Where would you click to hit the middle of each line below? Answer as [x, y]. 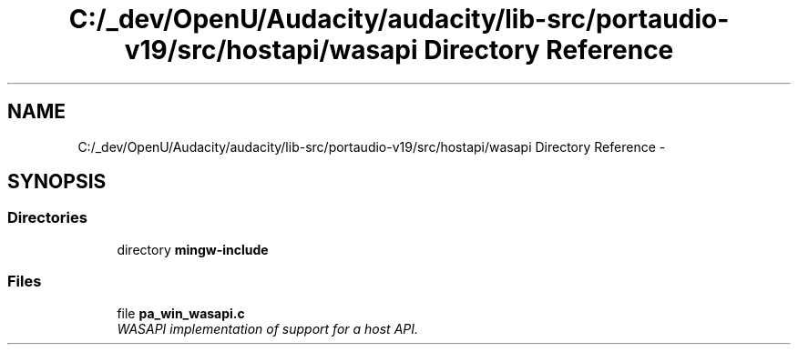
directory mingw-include [193, 249]
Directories [47, 218]
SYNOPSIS [57, 182]
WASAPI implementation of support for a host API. [268, 328]
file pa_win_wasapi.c [181, 313]
